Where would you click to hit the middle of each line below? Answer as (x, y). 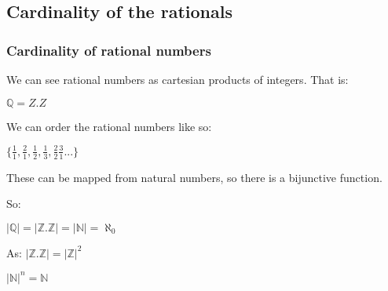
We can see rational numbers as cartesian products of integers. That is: (178, 79)
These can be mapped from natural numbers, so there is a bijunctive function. (194, 177)
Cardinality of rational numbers (109, 50)
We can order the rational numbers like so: (109, 126)
